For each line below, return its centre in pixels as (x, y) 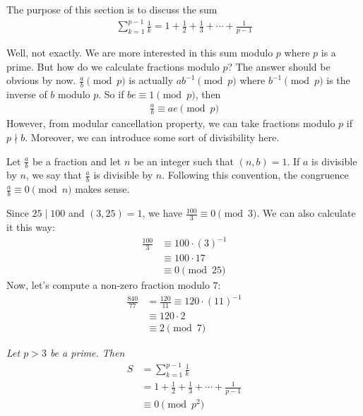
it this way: (31, 226)
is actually (151, 80)
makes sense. (102, 189)
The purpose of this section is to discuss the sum (112, 9)
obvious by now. (41, 80)
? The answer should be (279, 66)
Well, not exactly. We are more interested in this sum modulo (140, 52)
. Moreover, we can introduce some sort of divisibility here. (152, 137)
